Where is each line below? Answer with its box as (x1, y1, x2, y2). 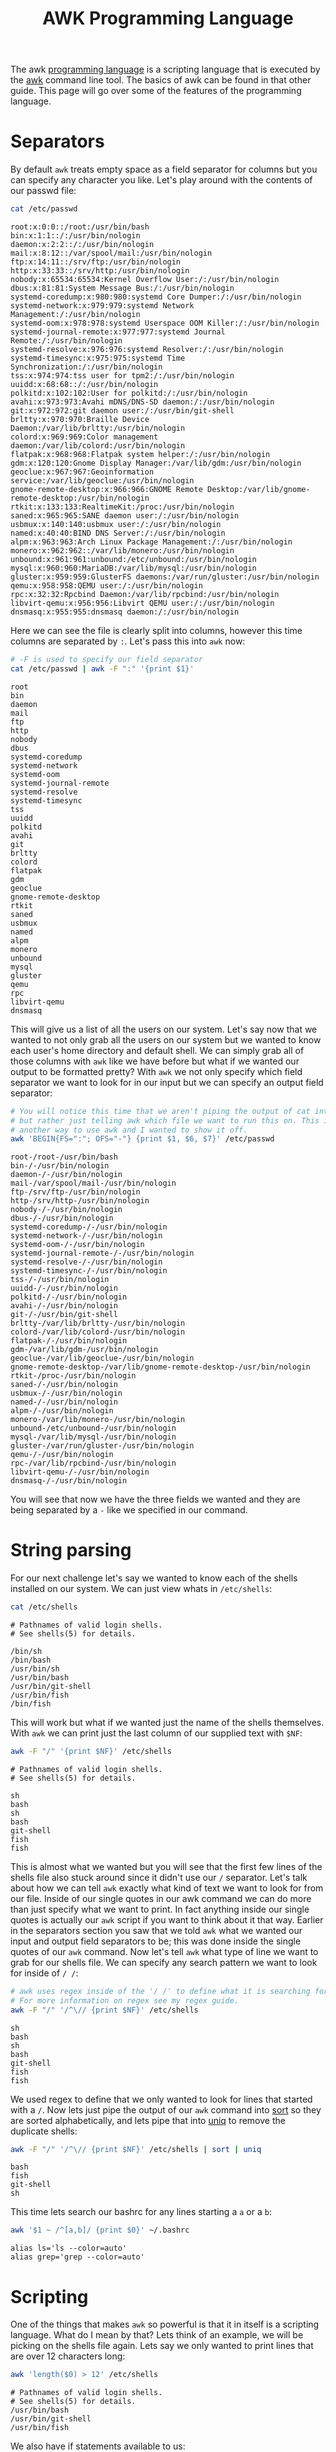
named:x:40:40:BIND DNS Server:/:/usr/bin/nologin (10, 528, 226, 538)
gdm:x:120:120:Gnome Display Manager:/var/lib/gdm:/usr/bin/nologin (10, 458, 302, 468)
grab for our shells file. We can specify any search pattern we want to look (10, 1956, 318, 1968)
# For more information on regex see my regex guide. (10, 1995, 240, 2006)
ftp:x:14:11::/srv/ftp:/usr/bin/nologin (10, 257, 182, 267)
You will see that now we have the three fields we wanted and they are (10, 1493, 301, 1506)
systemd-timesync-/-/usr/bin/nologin (10, 1266, 168, 1276)
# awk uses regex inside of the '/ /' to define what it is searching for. (10, 1986, 333, 1996)
